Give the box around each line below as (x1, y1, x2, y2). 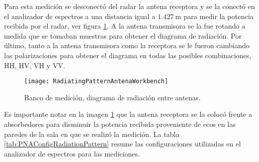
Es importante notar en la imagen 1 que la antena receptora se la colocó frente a (4, 109, 252, 119)
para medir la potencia (183, 11, 253, 21)
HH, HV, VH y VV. (4, 60, 65, 70)
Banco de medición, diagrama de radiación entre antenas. (24, 92, 201, 102)
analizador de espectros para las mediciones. (4, 148, 140, 158)
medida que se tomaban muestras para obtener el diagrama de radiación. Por (4, 30, 242, 41)
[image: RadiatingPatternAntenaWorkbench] (24, 78, 168, 85)
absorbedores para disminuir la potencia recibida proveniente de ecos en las (4, 119, 236, 129)
